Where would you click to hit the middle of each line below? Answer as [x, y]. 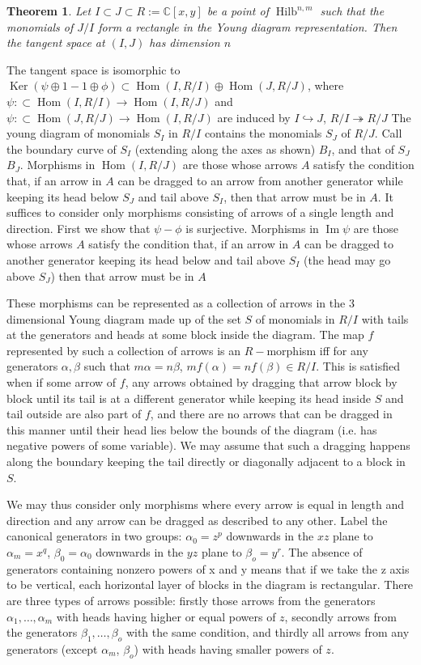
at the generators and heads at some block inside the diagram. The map [185, 335]
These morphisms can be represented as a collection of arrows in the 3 [181, 303]
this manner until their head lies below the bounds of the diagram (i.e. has [192, 429]
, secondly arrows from [340, 616]
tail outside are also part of [74, 414]
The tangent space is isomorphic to [94, 69]
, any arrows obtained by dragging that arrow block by [261, 382]
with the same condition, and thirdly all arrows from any [268, 632]
